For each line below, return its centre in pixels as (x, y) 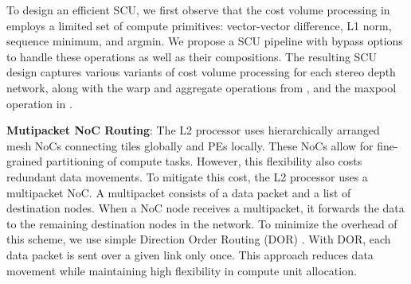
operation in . (39, 103)
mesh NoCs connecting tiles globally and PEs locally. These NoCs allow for (190, 145)
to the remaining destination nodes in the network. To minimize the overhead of (202, 223)
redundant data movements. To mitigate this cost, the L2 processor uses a (187, 176)
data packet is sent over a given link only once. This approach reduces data (190, 254)
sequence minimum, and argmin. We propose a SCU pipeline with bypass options (205, 41)
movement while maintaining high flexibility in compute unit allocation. (182, 270)
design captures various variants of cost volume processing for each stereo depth (201, 72)
